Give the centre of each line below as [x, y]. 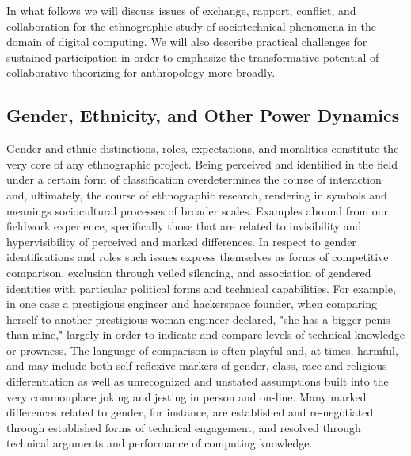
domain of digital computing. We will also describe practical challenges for [187, 42]
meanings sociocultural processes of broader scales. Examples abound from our [198, 210]
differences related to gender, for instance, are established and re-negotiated [190, 412]
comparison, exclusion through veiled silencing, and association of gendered [189, 272]
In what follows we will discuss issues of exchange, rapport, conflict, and [181, 10]
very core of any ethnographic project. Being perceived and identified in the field [202, 163]
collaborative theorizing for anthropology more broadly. [141, 72]
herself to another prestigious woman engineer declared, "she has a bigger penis [198, 319]
